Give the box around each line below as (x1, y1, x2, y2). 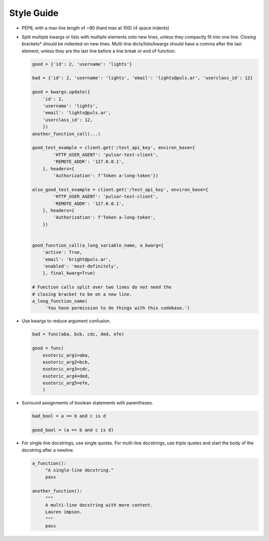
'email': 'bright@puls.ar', (42, 257, 112, 262)
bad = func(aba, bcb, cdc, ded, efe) (32, 331, 125, 337)
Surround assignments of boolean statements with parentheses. (21, 400, 153, 406)
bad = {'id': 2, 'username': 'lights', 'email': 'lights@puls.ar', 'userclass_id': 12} (32, 75, 253, 81)
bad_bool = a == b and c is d (32, 413, 106, 419)
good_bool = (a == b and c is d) (32, 427, 114, 433)
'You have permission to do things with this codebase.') (45, 305, 190, 311)
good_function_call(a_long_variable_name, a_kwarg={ (32, 242, 164, 248)
